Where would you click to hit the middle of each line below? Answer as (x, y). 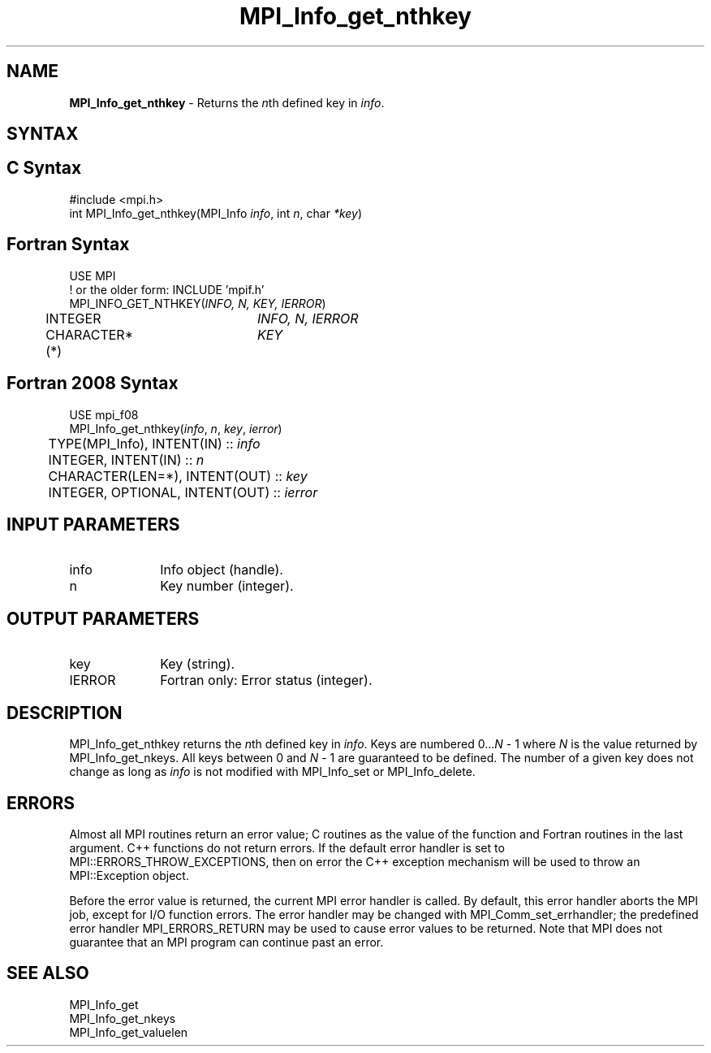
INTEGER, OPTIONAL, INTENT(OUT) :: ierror (183, 492)
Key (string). (198, 664)
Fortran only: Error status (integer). (266, 680)
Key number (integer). (227, 586)
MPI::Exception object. (129, 875)
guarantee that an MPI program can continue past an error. (226, 942)
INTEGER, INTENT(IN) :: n (126, 459)
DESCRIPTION (65, 713)
